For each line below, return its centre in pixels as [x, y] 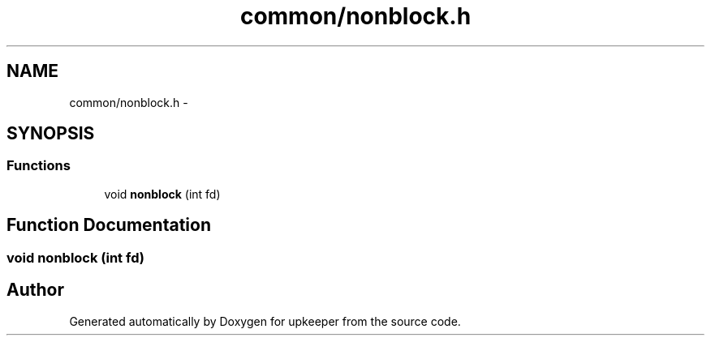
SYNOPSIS [51, 134]
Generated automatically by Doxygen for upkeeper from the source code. [265, 321]
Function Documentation [109, 225]
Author [35, 290]
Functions [39, 166]
